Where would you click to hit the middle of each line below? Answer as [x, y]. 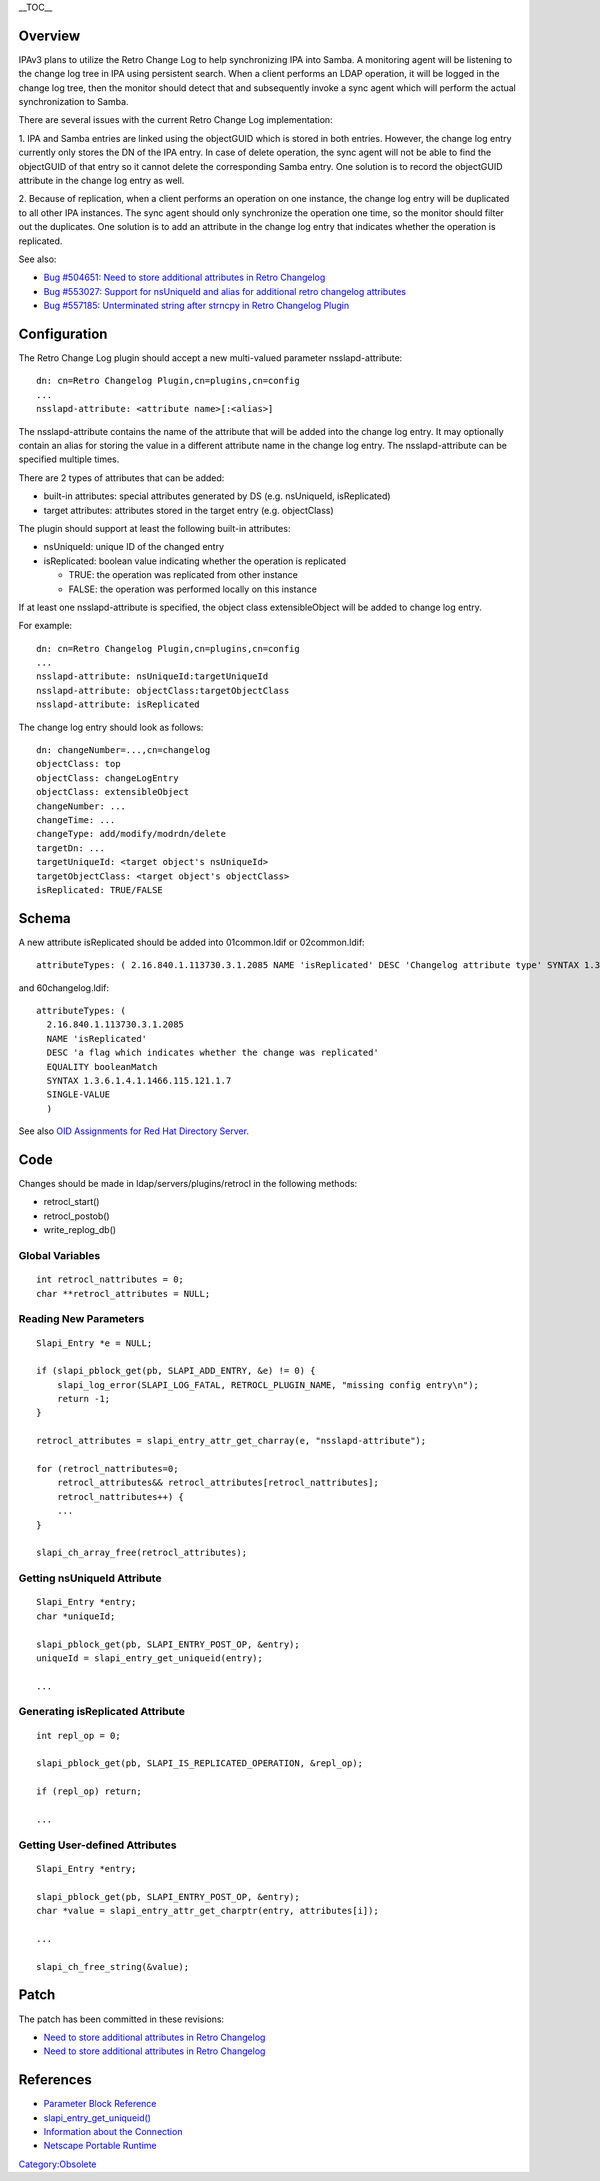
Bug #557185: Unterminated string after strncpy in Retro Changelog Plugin [196, 306]
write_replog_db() [80, 1230]
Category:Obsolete [57, 2164]
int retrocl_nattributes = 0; [110, 1279]
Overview [49, 35]
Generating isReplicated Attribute [101, 1712]
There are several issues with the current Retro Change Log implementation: [176, 120]
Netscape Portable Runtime [100, 2146]
